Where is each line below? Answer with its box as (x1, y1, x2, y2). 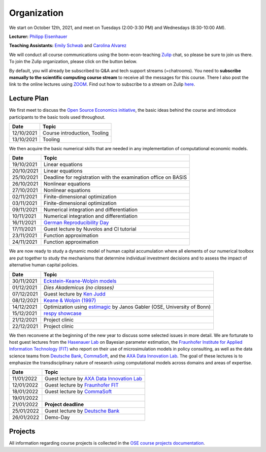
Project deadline (44, 401, 84, 408)
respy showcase (43, 310, 82, 317)
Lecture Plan (9, 94, 49, 103)
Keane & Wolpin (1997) (43, 297, 96, 304)
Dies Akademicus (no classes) (43, 284, 114, 291)
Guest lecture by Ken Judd (43, 291, 106, 297)
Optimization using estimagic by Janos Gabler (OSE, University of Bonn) (43, 303, 211, 310)
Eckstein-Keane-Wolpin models (43, 277, 117, 284)
